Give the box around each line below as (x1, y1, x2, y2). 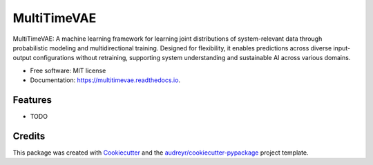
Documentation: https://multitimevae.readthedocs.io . (30, 76, 181, 84)
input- (332, 43, 351, 52)
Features (12, 94, 52, 106)
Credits (12, 130, 46, 142)
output (12, 54, 32, 62)
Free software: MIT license (30, 66, 106, 75)
